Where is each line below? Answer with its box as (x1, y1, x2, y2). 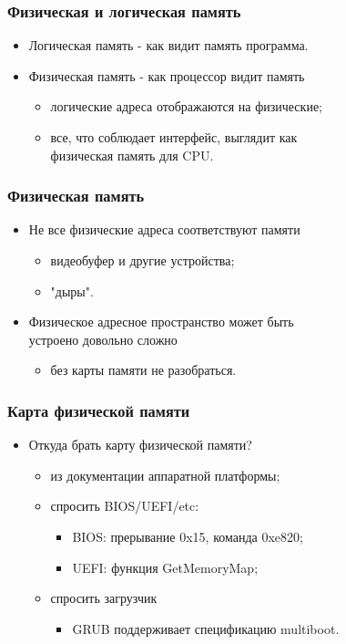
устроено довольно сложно (28, 329, 178, 348)
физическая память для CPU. (50, 145, 214, 164)
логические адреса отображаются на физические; (50, 97, 322, 116)
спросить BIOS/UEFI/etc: (50, 496, 199, 515)
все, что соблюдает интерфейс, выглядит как (50, 128, 298, 146)
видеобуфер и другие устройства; (50, 251, 235, 269)
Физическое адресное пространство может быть (28, 312, 294, 331)
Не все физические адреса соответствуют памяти (28, 220, 300, 239)
